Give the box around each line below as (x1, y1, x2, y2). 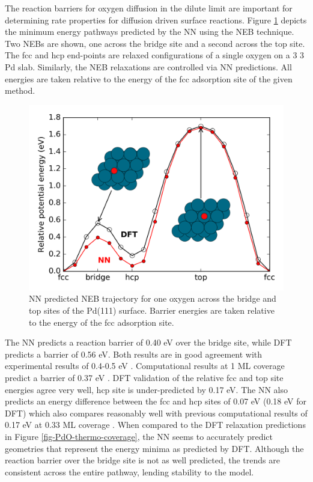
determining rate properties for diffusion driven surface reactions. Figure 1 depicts (5, 13, 307, 26)
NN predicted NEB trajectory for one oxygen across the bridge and (29, 292, 276, 305)
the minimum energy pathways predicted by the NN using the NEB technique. (5, 25, 294, 38)
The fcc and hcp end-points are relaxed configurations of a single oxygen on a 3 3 (5, 49, 305, 61)
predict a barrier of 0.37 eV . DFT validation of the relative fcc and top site (5, 371, 284, 383)
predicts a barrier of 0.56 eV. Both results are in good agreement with (5, 347, 263, 360)
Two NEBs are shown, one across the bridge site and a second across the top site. (5, 37, 305, 49)
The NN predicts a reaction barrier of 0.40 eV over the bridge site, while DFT (5, 336, 292, 349)
